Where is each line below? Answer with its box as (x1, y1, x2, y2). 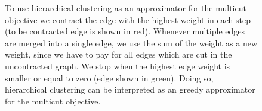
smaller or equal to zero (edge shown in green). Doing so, (5, 71, 214, 84)
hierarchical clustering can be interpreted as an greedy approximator (5, 83, 255, 96)
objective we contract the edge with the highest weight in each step (5, 13, 251, 26)
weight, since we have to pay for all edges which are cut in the (5, 48, 232, 61)
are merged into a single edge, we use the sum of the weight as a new (5, 36, 258, 49)
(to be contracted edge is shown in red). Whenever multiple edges (5, 25, 245, 37)
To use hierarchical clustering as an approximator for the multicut (5, 2, 246, 14)
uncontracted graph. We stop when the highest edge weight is (5, 59, 230, 72)
